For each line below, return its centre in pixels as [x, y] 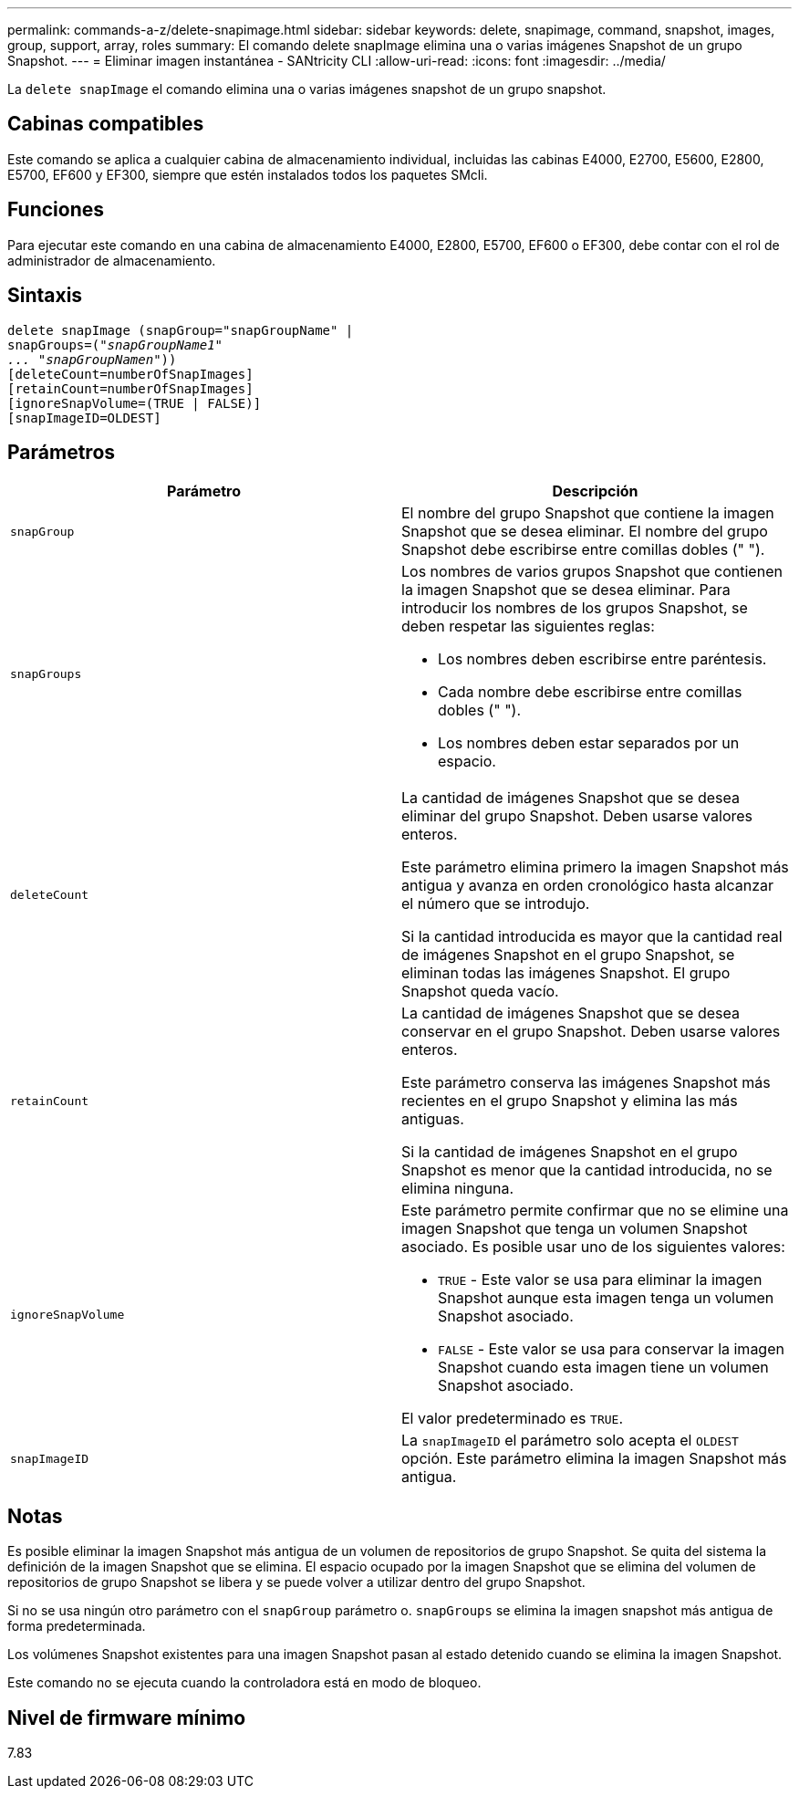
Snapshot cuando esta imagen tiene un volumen [603, 1368]
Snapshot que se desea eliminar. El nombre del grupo [585, 532]
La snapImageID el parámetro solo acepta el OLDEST [570, 1441]
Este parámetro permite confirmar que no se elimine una [595, 1211]
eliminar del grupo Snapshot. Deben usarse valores [577, 816]
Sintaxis [45, 296]
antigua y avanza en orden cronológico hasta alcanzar [587, 886]
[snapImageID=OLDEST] [84, 418]
